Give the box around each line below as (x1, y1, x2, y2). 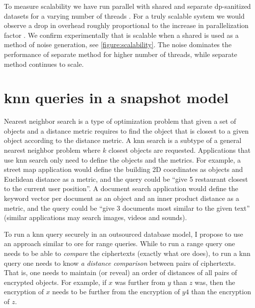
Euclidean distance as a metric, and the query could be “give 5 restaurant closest (4, 173, 248, 184)
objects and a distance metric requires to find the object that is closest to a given (4, 125, 249, 136)
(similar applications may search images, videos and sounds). (4, 212, 187, 223)
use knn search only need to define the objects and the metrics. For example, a (4, 154, 241, 165)
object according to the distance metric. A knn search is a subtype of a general (4, 135, 242, 145)
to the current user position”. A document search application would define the (4, 183, 238, 194)
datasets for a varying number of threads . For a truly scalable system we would (4, 10, 245, 21)
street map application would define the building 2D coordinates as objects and (4, 164, 243, 174)
